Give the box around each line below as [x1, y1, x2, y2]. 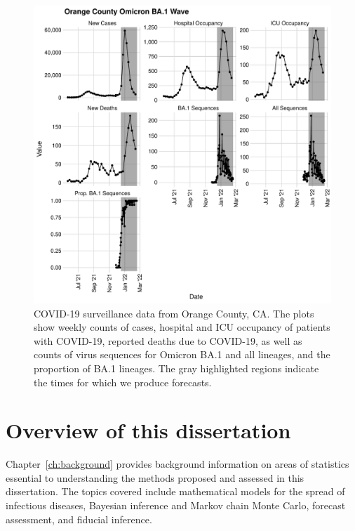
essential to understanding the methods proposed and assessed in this [6, 470, 304, 485]
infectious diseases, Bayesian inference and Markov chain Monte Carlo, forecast [6, 498, 346, 513]
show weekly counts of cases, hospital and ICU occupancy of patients [34, 320, 330, 334]
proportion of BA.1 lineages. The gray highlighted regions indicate [34, 360, 319, 375]
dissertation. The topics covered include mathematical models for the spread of [6, 484, 345, 499]
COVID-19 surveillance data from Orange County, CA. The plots [34, 306, 314, 320]
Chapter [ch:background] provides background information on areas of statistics [6, 457, 349, 471]
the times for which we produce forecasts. [34, 374, 212, 389]
